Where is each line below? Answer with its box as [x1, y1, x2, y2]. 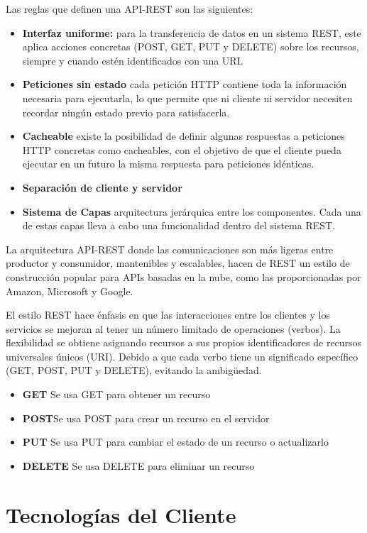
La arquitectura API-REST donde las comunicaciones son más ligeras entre [6, 241, 334, 256]
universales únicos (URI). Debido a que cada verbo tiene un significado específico [6, 348, 358, 363]
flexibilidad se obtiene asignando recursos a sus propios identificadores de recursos [6, 335, 362, 350]
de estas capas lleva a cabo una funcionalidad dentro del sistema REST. [22, 218, 336, 233]
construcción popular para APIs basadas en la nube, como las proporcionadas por [6, 269, 361, 284]
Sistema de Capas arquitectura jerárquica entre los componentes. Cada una [22, 204, 361, 219]
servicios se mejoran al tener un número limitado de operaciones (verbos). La [6, 321, 341, 336]
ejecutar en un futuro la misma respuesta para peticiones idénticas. [22, 156, 314, 171]
